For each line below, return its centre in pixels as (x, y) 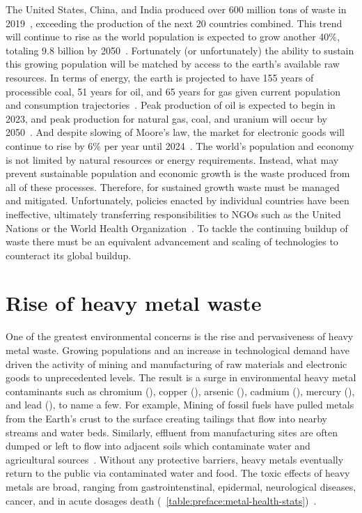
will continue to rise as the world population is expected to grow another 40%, (173, 37)
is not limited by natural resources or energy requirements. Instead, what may (172, 159)
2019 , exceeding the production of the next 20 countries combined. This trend (174, 23)
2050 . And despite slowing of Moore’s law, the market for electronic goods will (175, 132)
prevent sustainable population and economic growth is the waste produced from (178, 173)
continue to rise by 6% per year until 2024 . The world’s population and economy (180, 145)
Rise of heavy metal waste (134, 303)
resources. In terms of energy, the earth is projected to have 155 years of (160, 77)
